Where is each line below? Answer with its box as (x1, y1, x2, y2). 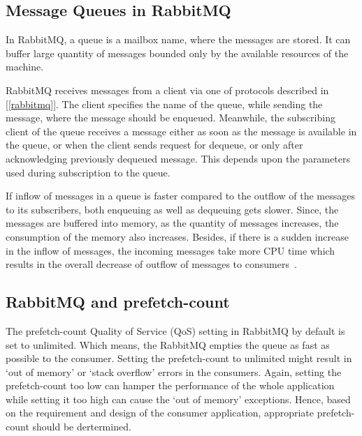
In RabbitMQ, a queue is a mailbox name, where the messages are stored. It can (6, 32, 351, 47)
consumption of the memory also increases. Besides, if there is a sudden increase (6, 229, 349, 243)
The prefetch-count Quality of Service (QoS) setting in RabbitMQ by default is (6, 323, 345, 338)
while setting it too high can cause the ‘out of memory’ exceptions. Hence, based (6, 391, 351, 406)
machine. (6, 59, 44, 74)
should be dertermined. (32, 419, 131, 434)
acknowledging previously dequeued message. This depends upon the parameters (6, 151, 350, 165)
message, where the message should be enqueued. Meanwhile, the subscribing (6, 110, 335, 125)
